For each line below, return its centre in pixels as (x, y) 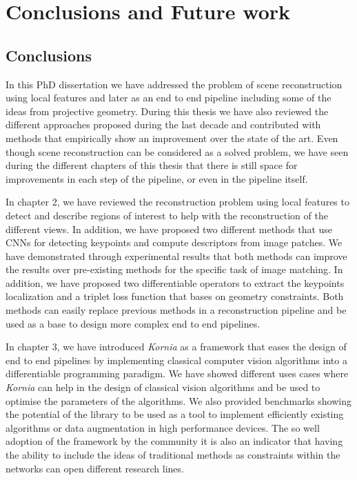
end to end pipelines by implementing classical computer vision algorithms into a (176, 360)
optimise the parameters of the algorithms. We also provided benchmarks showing (178, 400)
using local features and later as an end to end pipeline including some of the (169, 98)
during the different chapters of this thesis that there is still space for (152, 165)
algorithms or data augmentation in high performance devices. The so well (163, 427)
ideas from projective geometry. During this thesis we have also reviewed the (167, 111)
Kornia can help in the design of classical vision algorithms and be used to (163, 387)
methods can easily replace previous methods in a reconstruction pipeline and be (176, 310)
